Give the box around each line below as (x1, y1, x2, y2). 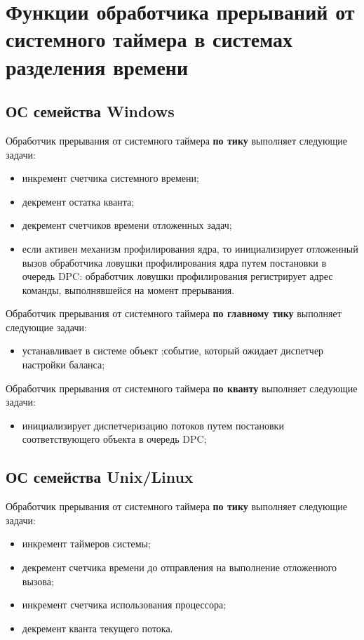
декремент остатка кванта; (22, 194, 135, 208)
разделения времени (6, 52, 189, 81)
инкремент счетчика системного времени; (22, 171, 199, 185)
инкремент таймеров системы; (22, 536, 151, 551)
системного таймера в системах (6, 25, 293, 53)
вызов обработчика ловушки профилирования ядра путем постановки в (22, 255, 327, 269)
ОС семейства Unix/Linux (6, 466, 194, 488)
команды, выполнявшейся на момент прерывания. (22, 282, 235, 297)
